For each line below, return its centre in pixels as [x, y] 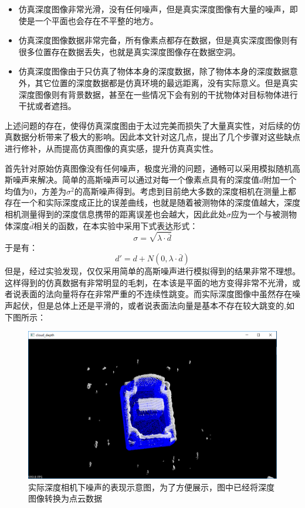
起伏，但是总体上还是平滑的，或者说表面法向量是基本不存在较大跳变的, [149, 306]
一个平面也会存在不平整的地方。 [96, 20]
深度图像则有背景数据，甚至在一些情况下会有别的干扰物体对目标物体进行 [158, 94]
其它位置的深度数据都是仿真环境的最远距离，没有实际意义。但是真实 [166, 82]
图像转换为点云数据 [65, 498]
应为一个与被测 [260, 214]
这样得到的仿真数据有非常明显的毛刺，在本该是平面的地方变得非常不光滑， [148, 282]
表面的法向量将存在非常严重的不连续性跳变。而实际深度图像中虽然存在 [156, 294]
